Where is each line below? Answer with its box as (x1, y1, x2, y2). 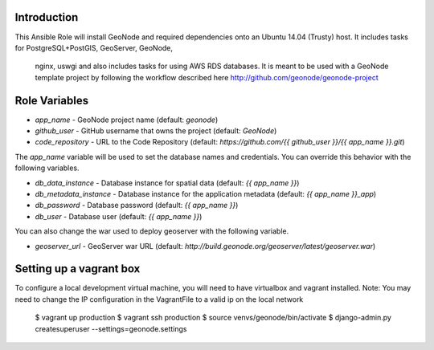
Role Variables (14, 93, 88, 108)
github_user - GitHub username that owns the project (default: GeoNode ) (35, 125, 277, 136)
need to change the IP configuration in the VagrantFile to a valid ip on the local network (14, 294, 304, 304)
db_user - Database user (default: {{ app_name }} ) (35, 211, 203, 221)
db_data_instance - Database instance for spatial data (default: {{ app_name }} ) (35, 177, 300, 188)
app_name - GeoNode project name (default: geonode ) (35, 115, 219, 124)
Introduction (14, 10, 79, 24)
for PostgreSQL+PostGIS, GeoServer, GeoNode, (14, 43, 173, 52)
